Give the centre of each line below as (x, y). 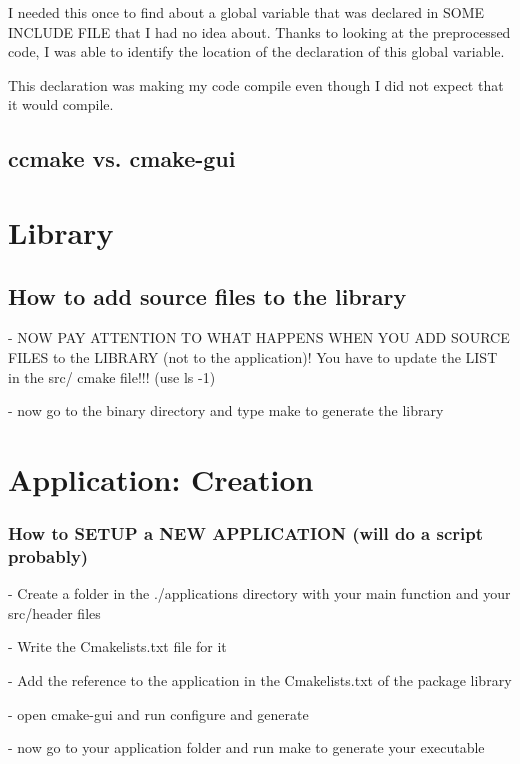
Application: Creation (161, 478)
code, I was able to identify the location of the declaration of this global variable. (256, 51)
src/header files (54, 612)
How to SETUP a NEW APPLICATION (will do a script (246, 533)
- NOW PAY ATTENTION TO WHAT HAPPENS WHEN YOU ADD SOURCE (259, 337)
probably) (48, 555)
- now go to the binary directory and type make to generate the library (226, 410)
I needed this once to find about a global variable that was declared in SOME (246, 12)
